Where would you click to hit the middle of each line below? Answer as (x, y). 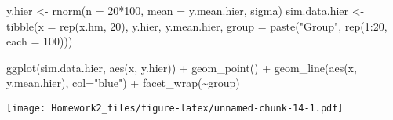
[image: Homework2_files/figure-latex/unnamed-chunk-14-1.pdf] (175, 108)
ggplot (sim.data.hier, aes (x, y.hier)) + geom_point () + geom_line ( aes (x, (182, 67)
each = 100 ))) (40, 41)
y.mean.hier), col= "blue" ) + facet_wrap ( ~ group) (123, 83)
